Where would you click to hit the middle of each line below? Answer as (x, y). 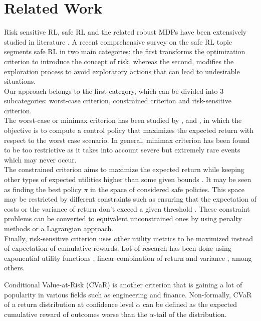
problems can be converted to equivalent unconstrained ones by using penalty (123, 218)
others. (15, 268)
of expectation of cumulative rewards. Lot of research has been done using (118, 248)
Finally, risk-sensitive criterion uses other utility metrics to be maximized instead (129, 238)
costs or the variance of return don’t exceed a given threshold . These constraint (127, 208)
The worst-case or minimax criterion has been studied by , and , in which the (123, 120)
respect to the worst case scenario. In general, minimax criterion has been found (127, 140)
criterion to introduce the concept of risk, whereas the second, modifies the (119, 61)
